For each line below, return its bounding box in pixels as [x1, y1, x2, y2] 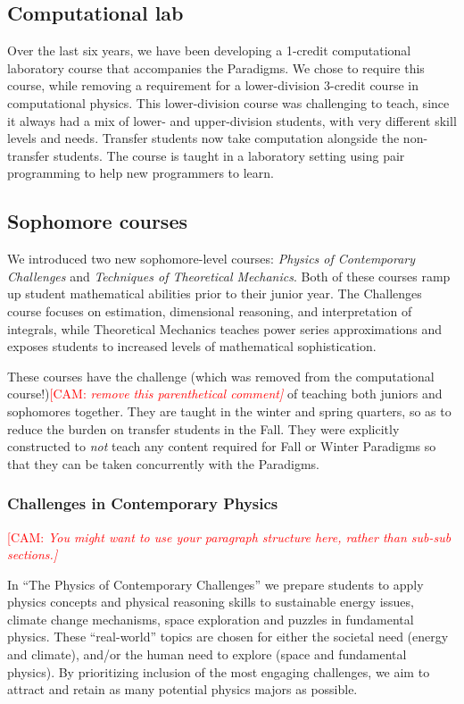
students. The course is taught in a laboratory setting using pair [53, 146, 405, 164]
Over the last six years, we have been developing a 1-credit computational [7, 41, 411, 60]
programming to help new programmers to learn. [7, 163, 274, 182]
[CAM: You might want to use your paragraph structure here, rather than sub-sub [7, 527, 452, 546]
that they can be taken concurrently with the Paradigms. [7, 454, 320, 473]
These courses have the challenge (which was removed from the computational [7, 366, 435, 385]
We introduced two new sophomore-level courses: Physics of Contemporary [7, 249, 416, 268]
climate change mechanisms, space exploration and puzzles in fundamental [7, 609, 414, 628]
